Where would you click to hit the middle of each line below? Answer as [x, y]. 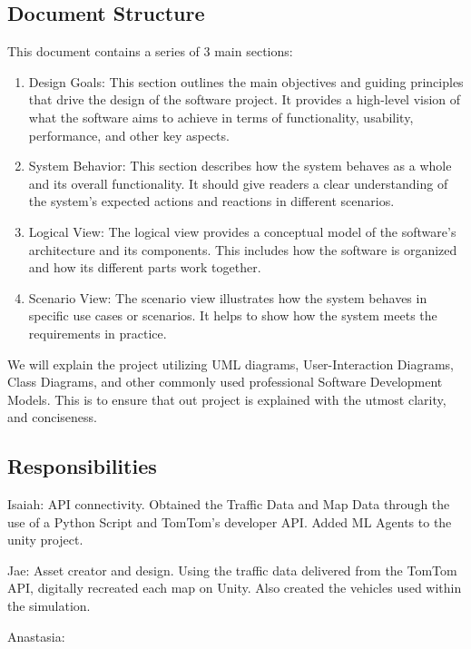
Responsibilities [82, 466]
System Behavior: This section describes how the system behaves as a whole [240, 166]
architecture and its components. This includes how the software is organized [243, 249]
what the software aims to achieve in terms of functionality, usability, [221, 117]
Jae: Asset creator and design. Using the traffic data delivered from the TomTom [232, 570]
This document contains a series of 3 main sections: [150, 51]
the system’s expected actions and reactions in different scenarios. [211, 201]
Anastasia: [36, 636]
